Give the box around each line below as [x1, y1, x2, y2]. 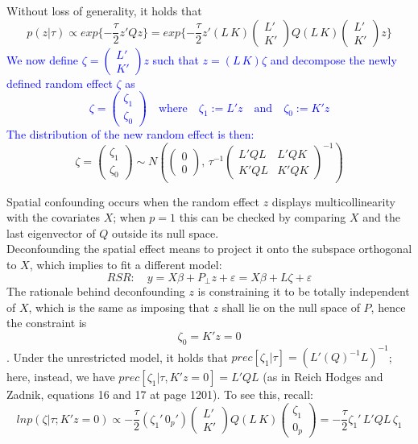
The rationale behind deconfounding [6, 282, 185, 299]
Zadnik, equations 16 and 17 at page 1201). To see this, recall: [6, 386, 313, 403]
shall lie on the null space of [221, 298, 360, 315]
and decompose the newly [270, 51, 397, 68]
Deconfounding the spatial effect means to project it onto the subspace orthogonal [6, 240, 412, 257]
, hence [370, 298, 406, 315]
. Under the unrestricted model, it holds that [6, 348, 228, 365]
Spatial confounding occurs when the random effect [6, 193, 260, 210]
